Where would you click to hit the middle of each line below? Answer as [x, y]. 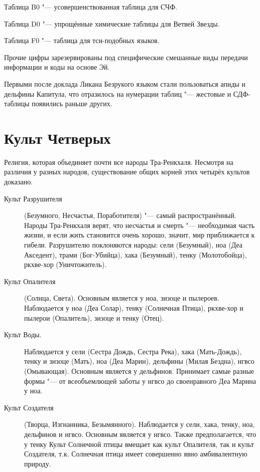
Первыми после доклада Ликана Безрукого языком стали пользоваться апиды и [125, 83]
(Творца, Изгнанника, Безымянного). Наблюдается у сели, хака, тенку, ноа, [140, 424]
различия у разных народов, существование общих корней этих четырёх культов [127, 172]
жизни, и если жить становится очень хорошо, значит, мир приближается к [140, 235]
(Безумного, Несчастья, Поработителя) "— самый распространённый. [130, 215]
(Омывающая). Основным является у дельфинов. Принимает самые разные [139, 371]
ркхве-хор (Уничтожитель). [66, 264]
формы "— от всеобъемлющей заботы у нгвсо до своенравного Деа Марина [140, 381]
